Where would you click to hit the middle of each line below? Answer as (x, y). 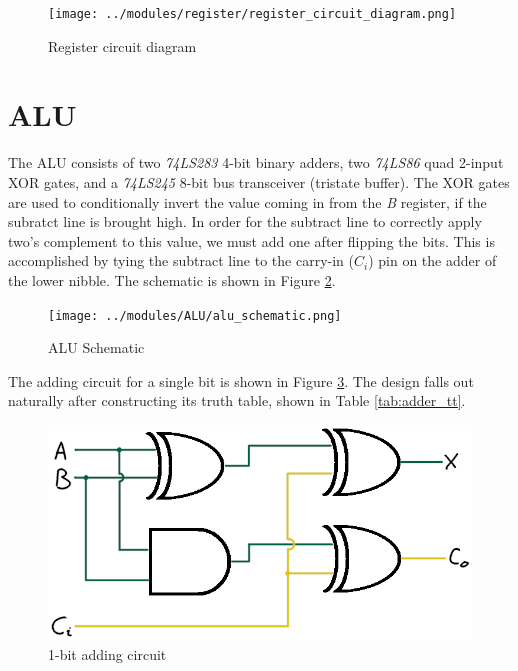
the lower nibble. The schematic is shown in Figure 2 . (172, 279)
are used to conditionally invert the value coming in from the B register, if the (247, 201)
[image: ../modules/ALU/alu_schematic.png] (195, 315)
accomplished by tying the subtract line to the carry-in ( (181, 260)
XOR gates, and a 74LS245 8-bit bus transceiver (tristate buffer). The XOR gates (259, 181)
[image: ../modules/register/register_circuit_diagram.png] (252, 14)
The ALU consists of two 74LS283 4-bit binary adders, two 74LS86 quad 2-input (256, 162)
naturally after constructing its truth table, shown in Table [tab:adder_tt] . (237, 400)
